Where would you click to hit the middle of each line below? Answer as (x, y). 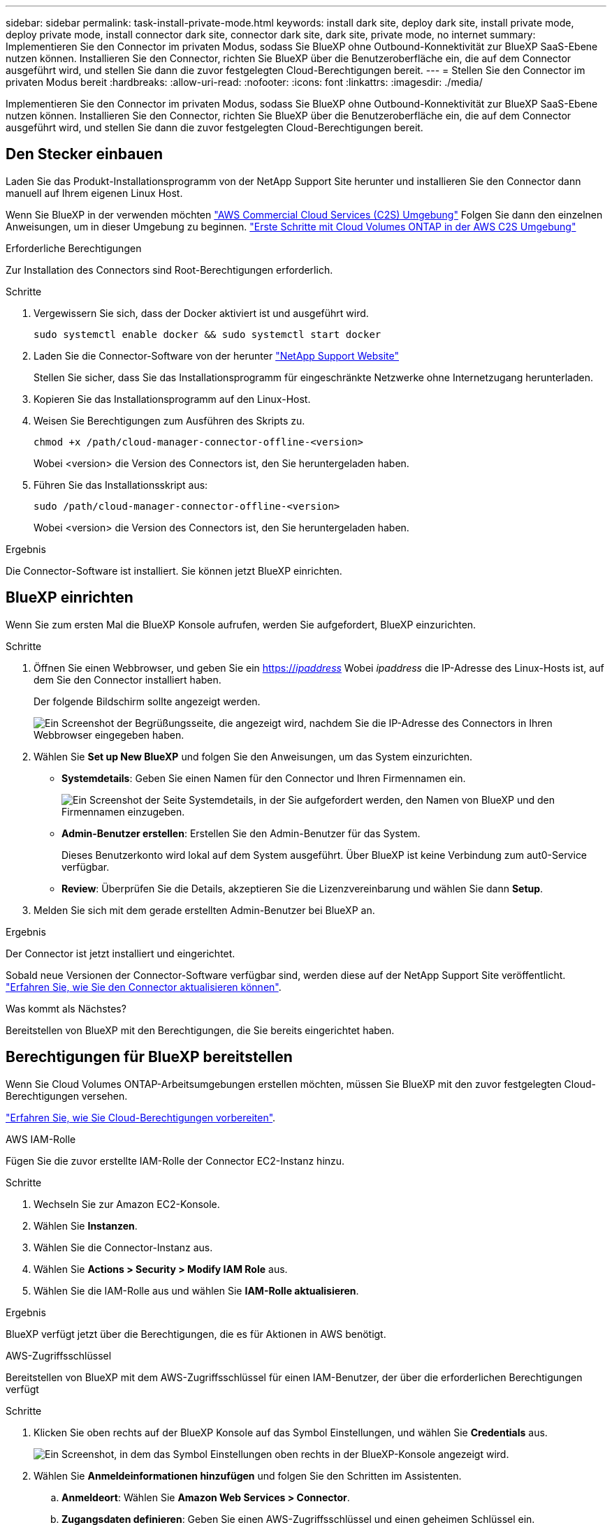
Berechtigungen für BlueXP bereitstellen (149, 1057)
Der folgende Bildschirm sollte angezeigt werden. (147, 701)
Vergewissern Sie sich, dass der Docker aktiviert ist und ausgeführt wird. (201, 313)
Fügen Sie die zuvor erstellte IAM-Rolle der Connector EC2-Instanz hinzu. (175, 1161)
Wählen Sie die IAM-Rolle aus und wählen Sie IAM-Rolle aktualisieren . (196, 1290)
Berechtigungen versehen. (67, 1096)
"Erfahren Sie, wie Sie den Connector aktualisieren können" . (144, 987)
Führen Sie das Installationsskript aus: (121, 485)
